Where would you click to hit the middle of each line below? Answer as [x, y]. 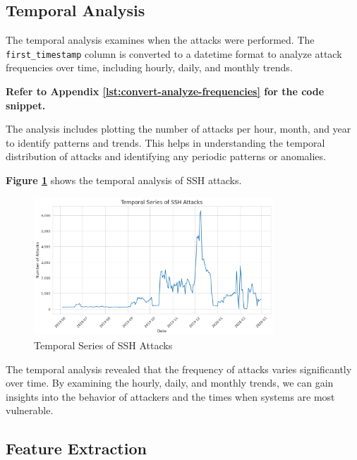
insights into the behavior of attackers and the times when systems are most [170, 396]
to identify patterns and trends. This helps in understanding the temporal [165, 142]
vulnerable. [30, 410]
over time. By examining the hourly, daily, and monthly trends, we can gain [170, 383]
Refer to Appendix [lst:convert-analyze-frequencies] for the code [165, 91]
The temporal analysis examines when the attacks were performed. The [160, 40]
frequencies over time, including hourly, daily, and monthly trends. [149, 67]
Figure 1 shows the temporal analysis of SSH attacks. [124, 180]
